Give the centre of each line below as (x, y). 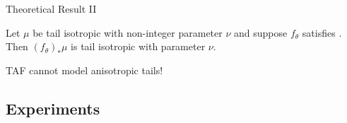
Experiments (53, 108)
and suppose (261, 32)
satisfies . (322, 32)
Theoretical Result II (51, 8)
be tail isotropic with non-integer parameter (128, 32)
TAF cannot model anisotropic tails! (84, 70)
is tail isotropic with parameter (138, 46)
